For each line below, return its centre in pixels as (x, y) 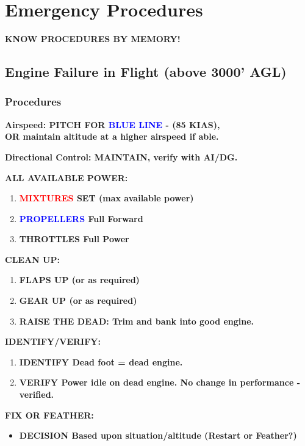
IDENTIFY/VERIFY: (53, 341)
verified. (37, 394)
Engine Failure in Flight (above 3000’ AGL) (146, 72)
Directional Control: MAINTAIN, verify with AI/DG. (121, 156)
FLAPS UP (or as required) (79, 280)
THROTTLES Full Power (74, 239)
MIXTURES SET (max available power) (106, 198)
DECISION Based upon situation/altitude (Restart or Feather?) (158, 435)
